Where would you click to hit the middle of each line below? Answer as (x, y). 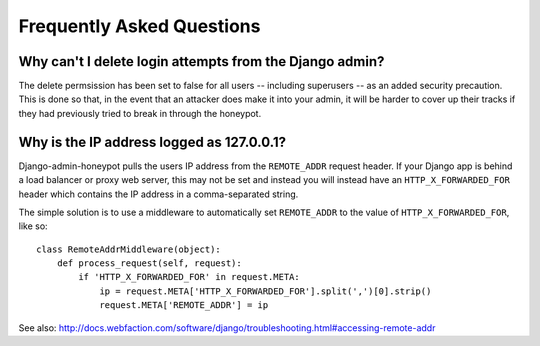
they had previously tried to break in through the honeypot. (140, 113)
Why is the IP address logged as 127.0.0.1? (152, 141)
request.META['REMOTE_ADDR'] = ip (184, 305)
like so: (33, 226)
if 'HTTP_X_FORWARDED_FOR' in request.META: (189, 277)
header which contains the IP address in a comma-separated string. (158, 194)
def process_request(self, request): (149, 263)
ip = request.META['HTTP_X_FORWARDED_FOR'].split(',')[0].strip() (265, 291)
